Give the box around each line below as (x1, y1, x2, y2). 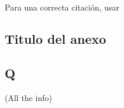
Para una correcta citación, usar (5, 1, 120, 13)
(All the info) (5, 91, 52, 103)
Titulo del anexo (5, 29, 106, 47)
